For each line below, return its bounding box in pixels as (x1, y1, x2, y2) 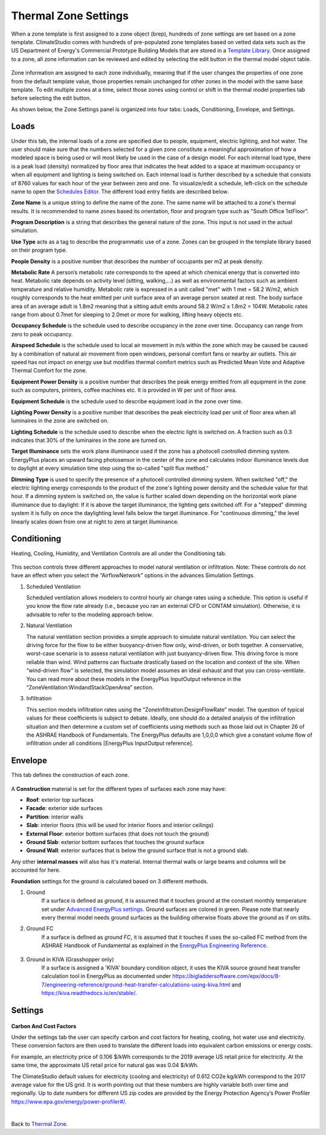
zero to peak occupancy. (11, 330, 73, 337)
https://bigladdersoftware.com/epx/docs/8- (172, 973, 281, 980)
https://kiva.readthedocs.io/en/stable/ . (41, 990, 137, 997)
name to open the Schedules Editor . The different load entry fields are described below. (11, 188, 229, 195)
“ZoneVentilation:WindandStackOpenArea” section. (26, 683, 154, 691)
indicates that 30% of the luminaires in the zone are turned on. (11, 436, 167, 444)
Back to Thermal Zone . (11, 1120, 68, 1127)
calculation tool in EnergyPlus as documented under (41, 973, 171, 980)
